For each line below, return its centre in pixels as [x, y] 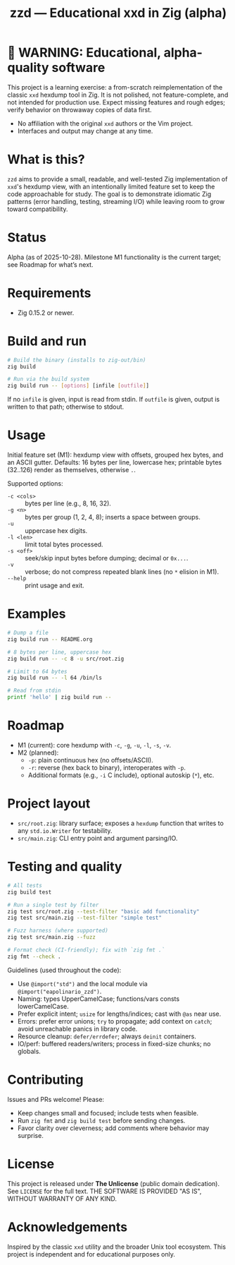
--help [17, 579]
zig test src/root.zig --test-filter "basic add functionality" [103, 911]
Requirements [49, 293]
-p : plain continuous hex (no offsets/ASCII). [90, 760]
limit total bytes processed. [64, 544]
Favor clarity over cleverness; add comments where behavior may [113, 1128]
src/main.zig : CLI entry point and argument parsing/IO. [97, 838]
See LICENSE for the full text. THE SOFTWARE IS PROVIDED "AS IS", [104, 1191]
